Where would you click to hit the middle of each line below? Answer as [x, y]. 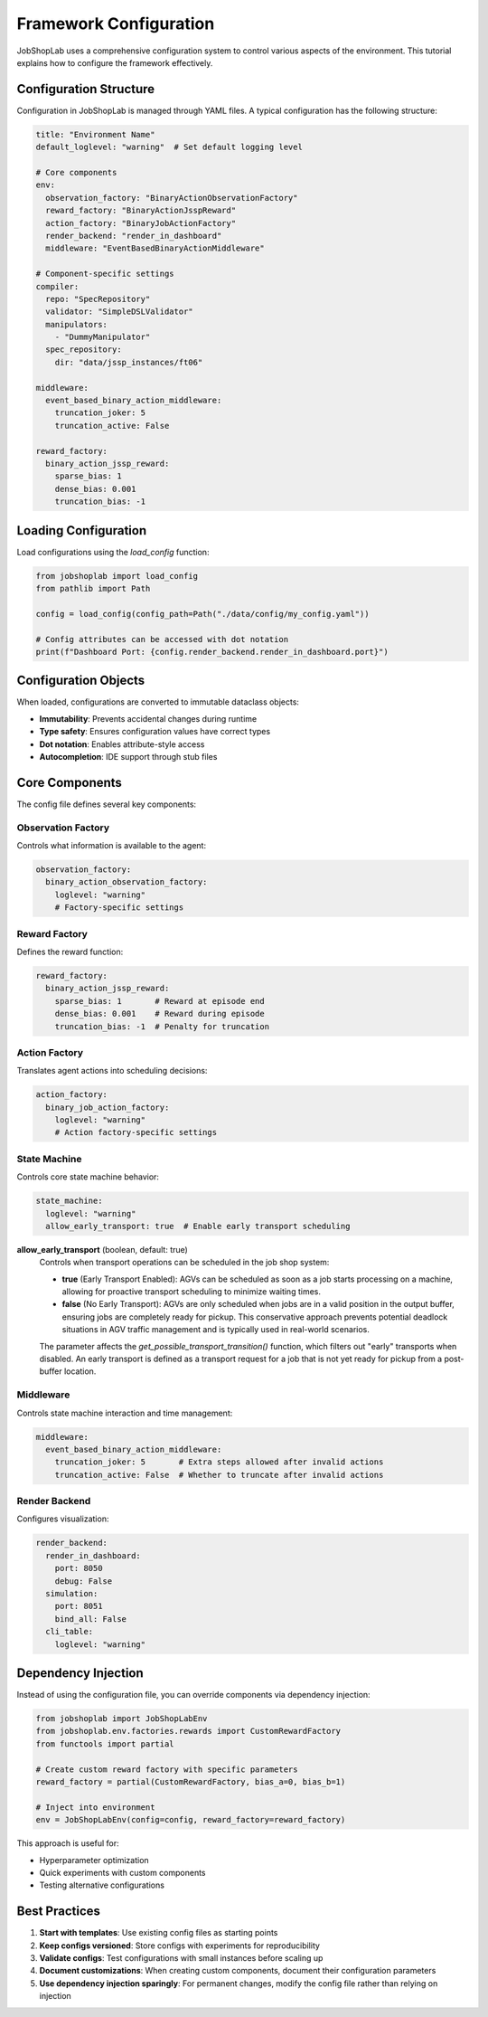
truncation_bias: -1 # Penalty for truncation [162, 1026]
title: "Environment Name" [95, 134]
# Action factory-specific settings [136, 1132]
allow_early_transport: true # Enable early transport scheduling [198, 1226]
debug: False [84, 1581]
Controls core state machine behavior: [88, 1177]
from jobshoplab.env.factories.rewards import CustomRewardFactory [188, 1731]
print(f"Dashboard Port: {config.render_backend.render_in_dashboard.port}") [212, 652]
